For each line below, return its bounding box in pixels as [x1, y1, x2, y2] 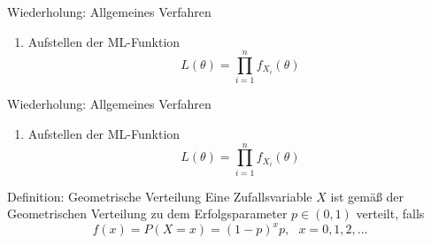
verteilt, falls [356, 204, 425, 223]
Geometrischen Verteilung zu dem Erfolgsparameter [7, 204, 288, 223]
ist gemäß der [330, 187, 404, 205]
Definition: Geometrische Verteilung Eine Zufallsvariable [7, 187, 312, 205]
